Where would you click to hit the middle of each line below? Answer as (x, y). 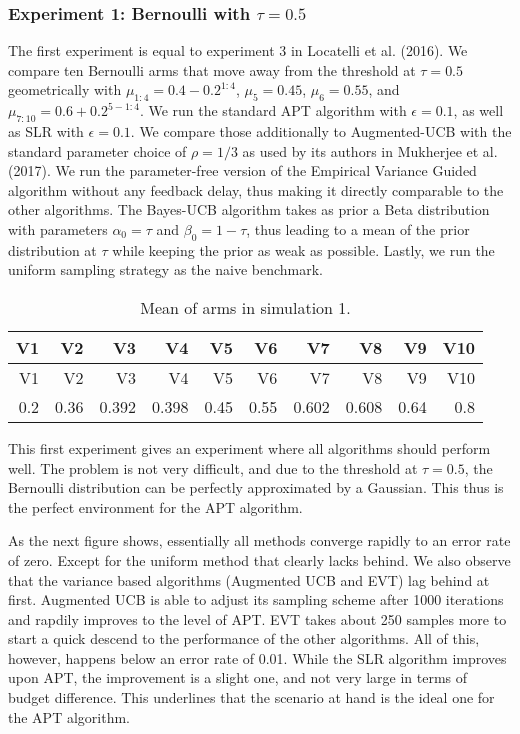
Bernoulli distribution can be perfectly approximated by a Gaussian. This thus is (256, 487)
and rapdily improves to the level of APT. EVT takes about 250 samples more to (257, 618)
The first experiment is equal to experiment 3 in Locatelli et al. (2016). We (238, 50)
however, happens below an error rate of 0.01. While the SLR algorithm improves (257, 657)
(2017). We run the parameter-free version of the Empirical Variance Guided (242, 170)
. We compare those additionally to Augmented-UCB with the (321, 131)
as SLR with (46, 131)
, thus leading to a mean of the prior (358, 228)
